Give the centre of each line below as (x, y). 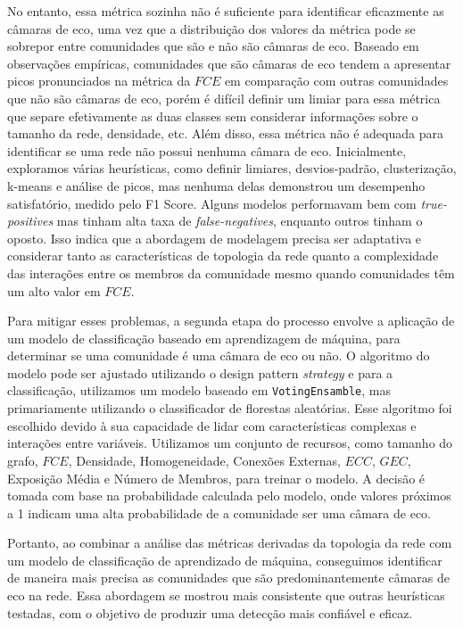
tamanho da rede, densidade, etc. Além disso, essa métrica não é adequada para (225, 133)
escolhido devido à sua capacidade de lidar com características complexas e (212, 425)
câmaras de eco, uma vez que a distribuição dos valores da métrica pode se (211, 28)
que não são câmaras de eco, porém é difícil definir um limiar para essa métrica (224, 98)
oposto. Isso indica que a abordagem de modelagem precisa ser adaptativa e (215, 238)
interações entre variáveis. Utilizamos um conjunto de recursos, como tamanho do (230, 443)
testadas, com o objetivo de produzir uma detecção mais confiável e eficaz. (210, 612)
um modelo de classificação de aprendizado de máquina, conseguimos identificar (225, 560)
